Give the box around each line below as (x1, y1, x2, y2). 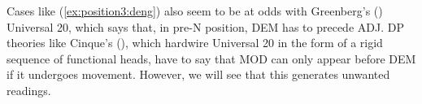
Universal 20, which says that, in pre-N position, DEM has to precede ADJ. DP (7, 18, 404, 35)
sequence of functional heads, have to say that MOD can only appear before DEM (7, 50, 416, 67)
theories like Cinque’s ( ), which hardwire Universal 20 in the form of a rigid (7, 34, 383, 51)
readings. (7, 81, 51, 98)
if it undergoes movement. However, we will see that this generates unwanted (7, 66, 390, 83)
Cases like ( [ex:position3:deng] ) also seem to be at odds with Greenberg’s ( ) (7, 2, 383, 19)
